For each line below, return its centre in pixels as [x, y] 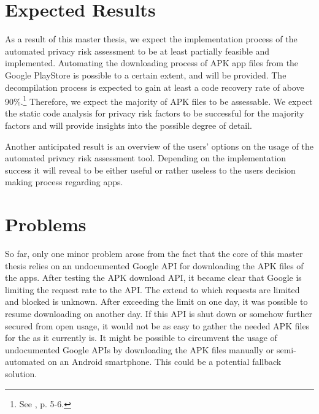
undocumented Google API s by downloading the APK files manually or [140, 349]
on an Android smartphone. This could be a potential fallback [164, 362]
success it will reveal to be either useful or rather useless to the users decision [150, 170]
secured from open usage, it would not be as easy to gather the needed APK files [157, 325]
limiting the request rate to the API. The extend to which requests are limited [152, 289]
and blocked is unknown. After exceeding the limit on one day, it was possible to [156, 301]
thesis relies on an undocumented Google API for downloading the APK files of [154, 265]
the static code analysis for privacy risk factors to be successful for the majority [155, 113]
